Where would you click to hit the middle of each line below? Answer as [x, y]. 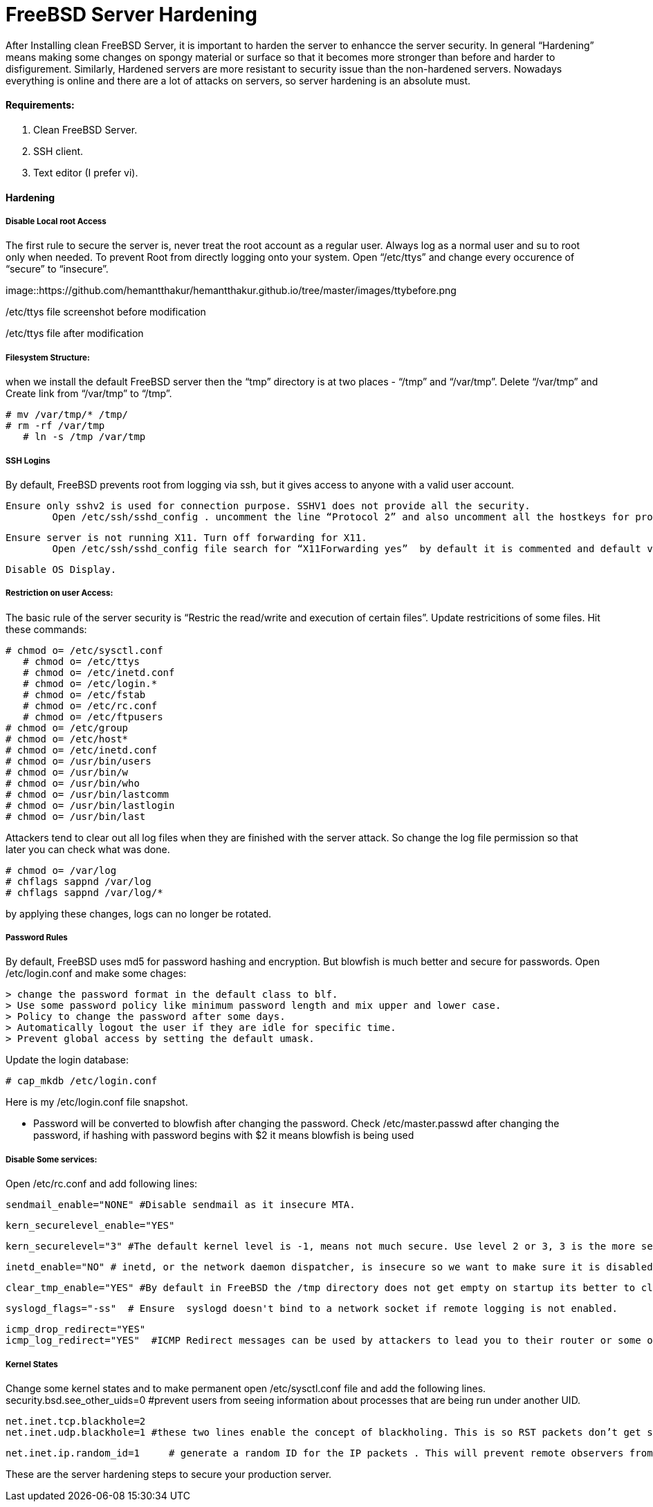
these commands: [46, 629]
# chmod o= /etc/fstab [84, 694]
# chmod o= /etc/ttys [81, 661]
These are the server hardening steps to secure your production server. [169, 1474]
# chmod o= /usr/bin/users [79, 761]
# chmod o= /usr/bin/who [73, 783]
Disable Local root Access [56, 221]
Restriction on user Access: [59, 593]
